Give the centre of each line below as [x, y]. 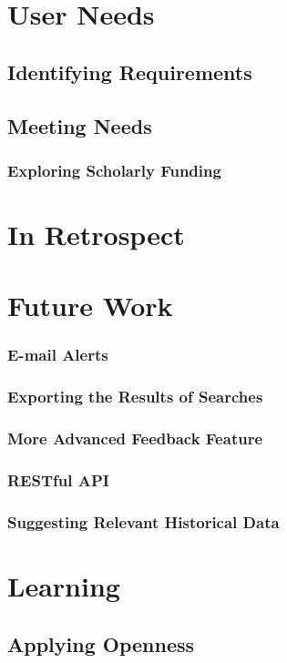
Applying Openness [101, 643]
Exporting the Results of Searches [135, 397]
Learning [64, 585]
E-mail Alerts [58, 355]
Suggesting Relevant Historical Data [143, 521]
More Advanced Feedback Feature [135, 439]
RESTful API [58, 479]
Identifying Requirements [130, 71]
